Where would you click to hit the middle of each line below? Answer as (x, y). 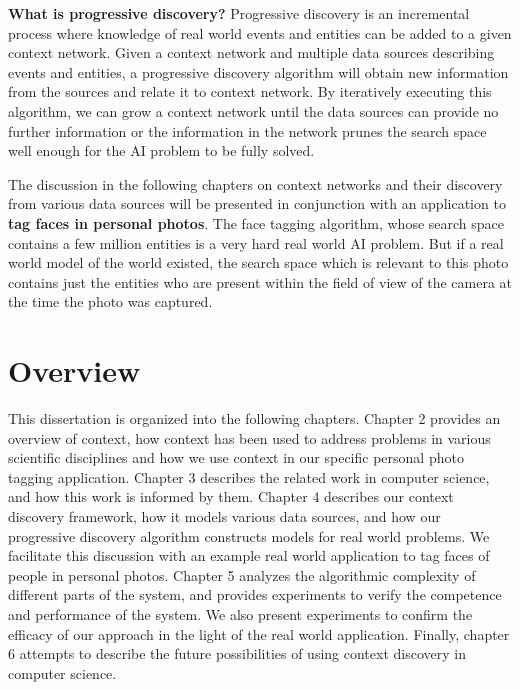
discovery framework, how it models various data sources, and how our (224, 516)
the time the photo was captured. (110, 301)
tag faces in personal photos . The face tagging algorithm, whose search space (256, 222)
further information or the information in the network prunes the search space (247, 130)
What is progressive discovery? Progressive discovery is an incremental (239, 13)
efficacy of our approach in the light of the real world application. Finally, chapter (259, 633)
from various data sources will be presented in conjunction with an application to (257, 203)
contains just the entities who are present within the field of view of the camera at (260, 281)
